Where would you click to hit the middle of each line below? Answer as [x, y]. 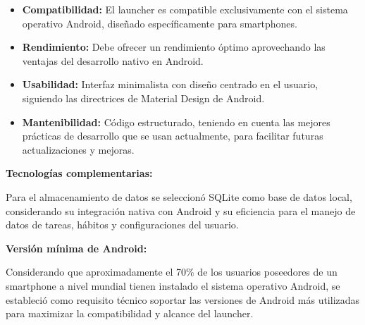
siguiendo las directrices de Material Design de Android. [143, 98]
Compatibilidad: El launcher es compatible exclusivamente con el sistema [185, 9]
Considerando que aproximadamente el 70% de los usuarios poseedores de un [172, 272]
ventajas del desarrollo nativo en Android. [113, 60]
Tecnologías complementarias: [79, 173]
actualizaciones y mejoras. [78, 149]
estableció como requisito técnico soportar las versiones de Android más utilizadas [183, 299]
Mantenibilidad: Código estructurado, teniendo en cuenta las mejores [176, 122]
